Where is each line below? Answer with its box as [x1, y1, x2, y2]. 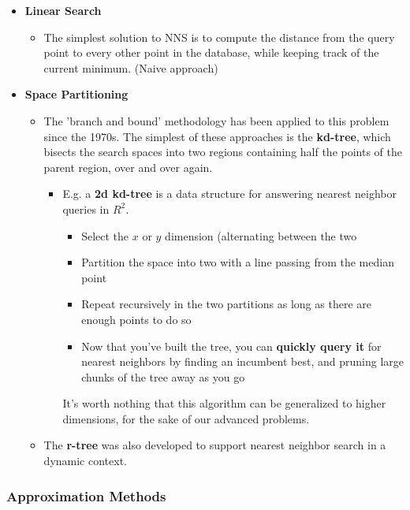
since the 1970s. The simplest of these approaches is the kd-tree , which [43, 128, 391, 144]
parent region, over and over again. [43, 158, 213, 175]
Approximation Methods [6, 486, 166, 505]
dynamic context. [43, 452, 127, 469]
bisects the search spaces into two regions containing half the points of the [43, 143, 403, 160]
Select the [81, 227, 129, 244]
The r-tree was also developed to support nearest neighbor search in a [43, 437, 386, 453]
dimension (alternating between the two [165, 227, 357, 244]
